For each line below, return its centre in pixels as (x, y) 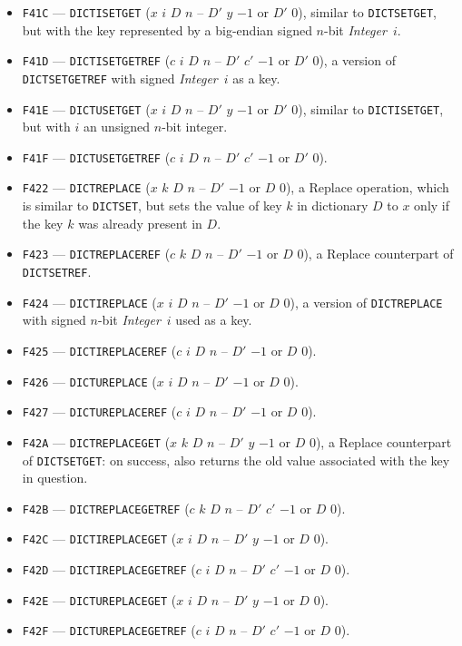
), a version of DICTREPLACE (366, 302)
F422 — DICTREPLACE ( (86, 187)
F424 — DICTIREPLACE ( (89, 302)
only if (432, 206)
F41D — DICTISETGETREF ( (96, 60)
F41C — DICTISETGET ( (86, 12)
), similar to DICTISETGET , (371, 108)
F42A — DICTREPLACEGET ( (96, 441)
